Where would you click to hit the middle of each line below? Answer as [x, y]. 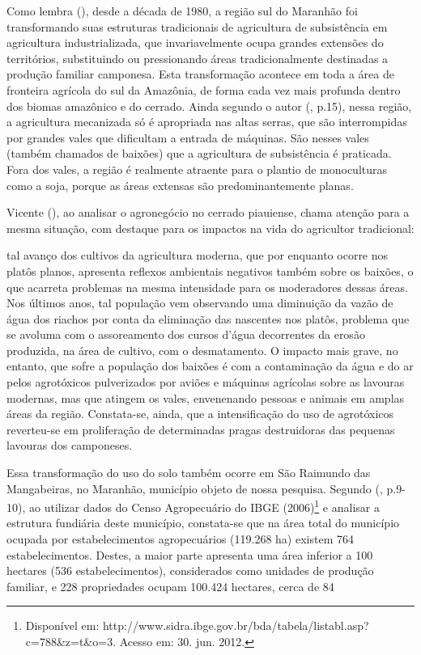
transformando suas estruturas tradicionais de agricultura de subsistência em [197, 26]
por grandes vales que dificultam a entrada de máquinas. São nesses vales [188, 137]
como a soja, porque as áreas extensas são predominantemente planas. [180, 185]
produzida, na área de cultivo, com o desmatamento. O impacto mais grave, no [202, 350]
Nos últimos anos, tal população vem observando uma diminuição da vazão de [200, 303]
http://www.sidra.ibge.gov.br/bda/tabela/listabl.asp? [236, 625]
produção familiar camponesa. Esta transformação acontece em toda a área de [200, 74]
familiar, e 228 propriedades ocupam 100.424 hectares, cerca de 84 [170, 586]
